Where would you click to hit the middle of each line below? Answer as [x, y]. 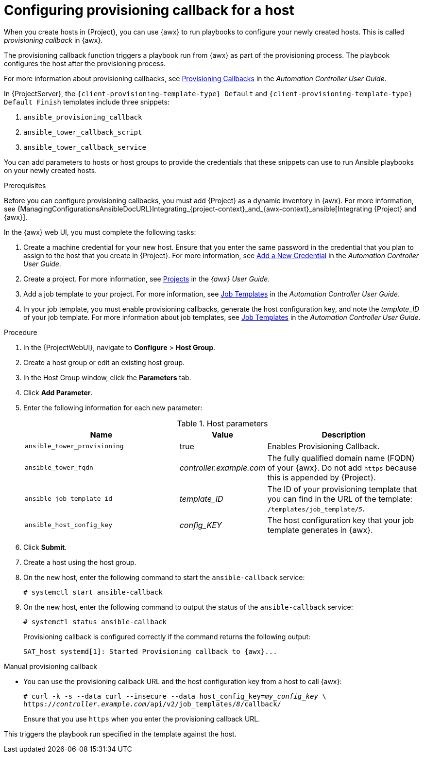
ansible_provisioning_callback [83, 117]
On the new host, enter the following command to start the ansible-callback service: [164, 577]
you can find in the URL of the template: [340, 499]
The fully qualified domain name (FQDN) [341, 458]
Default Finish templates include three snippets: [87, 102]
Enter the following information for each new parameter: [113, 407]
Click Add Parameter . [58, 392]
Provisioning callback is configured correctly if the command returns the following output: [167, 636]
